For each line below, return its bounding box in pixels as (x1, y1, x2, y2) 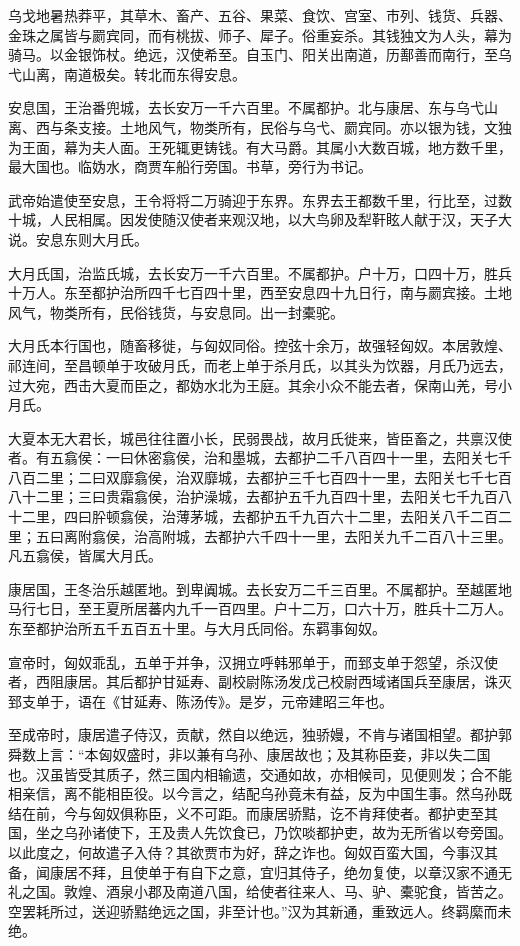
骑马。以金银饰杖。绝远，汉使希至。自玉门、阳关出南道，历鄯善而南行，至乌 (8, 44, 512, 65)
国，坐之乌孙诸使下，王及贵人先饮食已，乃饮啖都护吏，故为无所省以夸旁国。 (8, 822, 512, 843)
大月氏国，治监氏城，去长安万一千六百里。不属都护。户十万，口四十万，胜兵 (8, 262, 512, 283)
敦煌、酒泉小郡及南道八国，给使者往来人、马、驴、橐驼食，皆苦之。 (63, 881, 512, 902)
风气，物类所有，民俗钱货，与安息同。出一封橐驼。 (8, 301, 344, 322)
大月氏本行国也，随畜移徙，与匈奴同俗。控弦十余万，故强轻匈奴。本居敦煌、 (8, 335, 512, 356)
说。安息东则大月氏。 (8, 228, 148, 249)
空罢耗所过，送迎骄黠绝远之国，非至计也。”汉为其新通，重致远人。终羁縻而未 (8, 900, 512, 921)
